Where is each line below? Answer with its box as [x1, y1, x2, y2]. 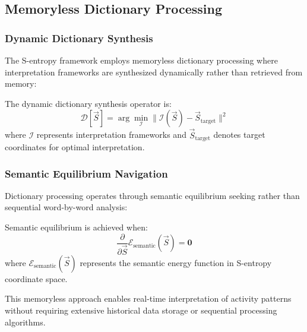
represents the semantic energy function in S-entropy [80, 256, 272, 268]
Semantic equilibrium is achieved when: [5, 221, 148, 233]
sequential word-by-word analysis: [5, 201, 128, 213]
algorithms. [5, 315, 46, 328]
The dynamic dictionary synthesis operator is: [5, 97, 172, 109]
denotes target [213, 128, 265, 141]
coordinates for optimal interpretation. [5, 141, 145, 153]
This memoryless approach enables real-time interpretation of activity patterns [5, 292, 292, 305]
